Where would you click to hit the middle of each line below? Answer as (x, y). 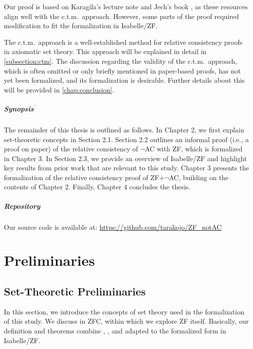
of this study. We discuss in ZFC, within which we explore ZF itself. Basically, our (126, 321)
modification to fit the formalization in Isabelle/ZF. (81, 26)
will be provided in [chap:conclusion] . (59, 89)
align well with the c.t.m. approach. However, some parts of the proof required (121, 16)
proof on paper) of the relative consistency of (71, 149)
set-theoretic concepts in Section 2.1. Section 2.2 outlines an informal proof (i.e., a (126, 139)
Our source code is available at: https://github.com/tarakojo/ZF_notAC (113, 227)
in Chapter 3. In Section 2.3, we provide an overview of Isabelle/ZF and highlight (126, 158)
